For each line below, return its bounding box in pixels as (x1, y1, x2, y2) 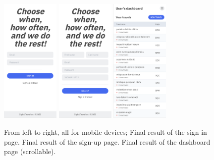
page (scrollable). (4, 146, 56, 157)
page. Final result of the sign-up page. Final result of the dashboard (4, 136, 211, 147)
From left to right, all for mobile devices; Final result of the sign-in (4, 127, 207, 137)
